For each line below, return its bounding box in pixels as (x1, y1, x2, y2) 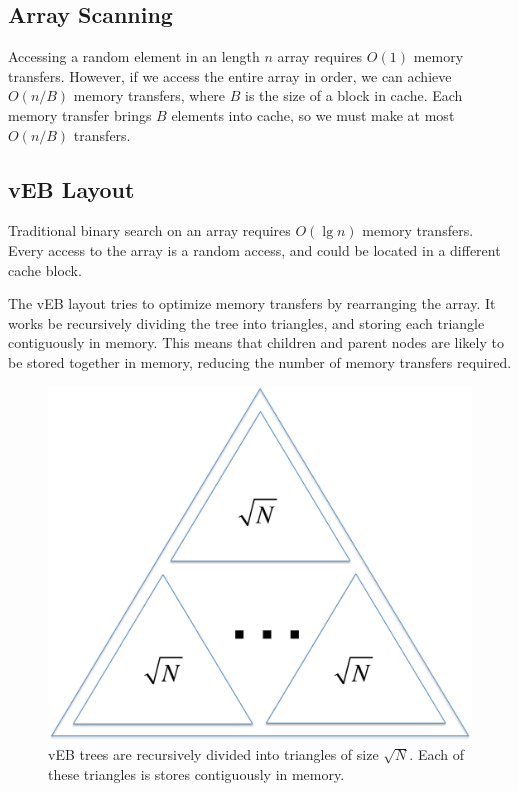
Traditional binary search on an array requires (8, 220, 291, 241)
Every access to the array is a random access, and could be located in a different (8, 239, 501, 260)
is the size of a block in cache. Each (245, 85, 463, 106)
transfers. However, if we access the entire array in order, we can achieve (8, 65, 452, 86)
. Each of (409, 744, 465, 765)
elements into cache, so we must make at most (171, 104, 455, 125)
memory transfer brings (8, 104, 152, 125)
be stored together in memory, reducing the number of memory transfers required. (8, 351, 512, 372)
